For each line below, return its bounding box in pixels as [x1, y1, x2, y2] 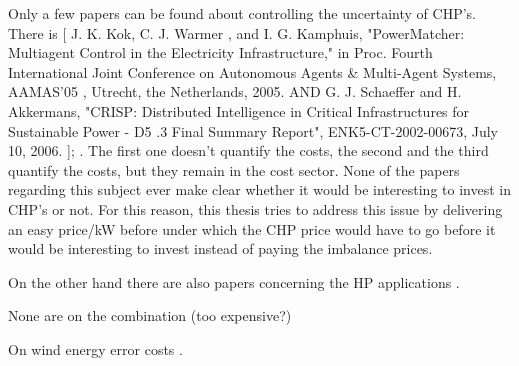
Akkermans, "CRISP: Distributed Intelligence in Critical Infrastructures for [8, 100, 470, 121]
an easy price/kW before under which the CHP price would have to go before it [8, 218, 496, 239]
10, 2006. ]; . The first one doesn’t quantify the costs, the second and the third [8, 140, 489, 161]
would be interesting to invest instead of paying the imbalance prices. [8, 238, 433, 259]
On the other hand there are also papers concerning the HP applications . [8, 271, 460, 292]
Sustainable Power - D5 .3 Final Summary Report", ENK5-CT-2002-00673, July [8, 120, 498, 141]
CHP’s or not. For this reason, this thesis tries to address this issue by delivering [8, 198, 503, 219]
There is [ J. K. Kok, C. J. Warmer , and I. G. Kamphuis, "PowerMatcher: [8, 22, 465, 43]
